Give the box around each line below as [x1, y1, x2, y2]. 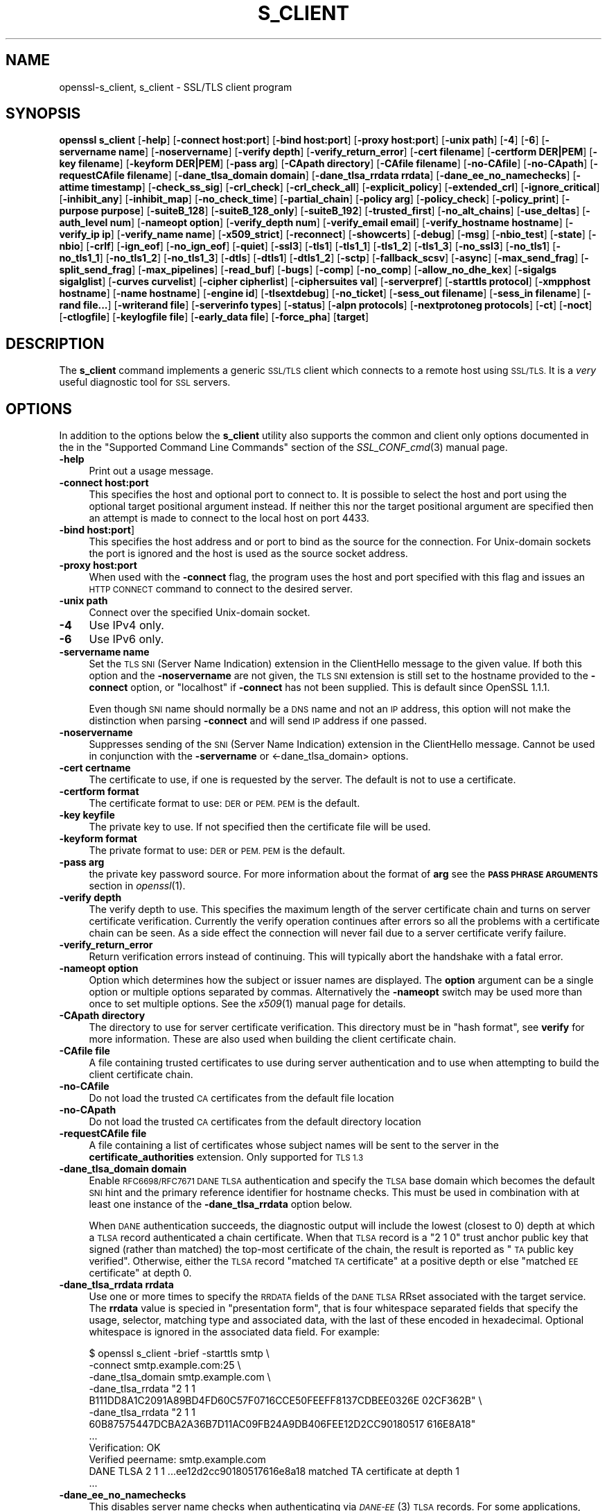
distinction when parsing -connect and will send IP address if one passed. [89, 715, 427, 727]
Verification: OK [89, 1442, 161, 1454]
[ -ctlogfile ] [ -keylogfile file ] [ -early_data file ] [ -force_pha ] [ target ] [59, 311, 369, 323]
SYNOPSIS [6, 105, 81, 123]
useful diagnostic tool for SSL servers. [59, 376, 231, 389]
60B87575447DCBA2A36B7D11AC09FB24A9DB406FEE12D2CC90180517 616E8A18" [89, 1418, 476, 1431]
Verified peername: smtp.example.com [89, 1453, 266, 1466]
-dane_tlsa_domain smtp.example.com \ [89, 1371, 271, 1383]
